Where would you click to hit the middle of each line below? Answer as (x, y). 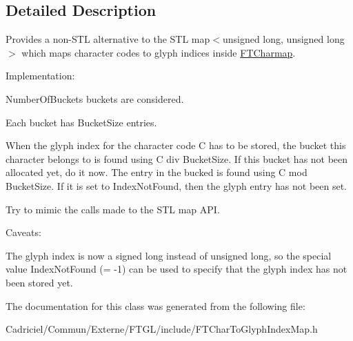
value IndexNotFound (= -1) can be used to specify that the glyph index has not (176, 269)
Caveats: (23, 232)
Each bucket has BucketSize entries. (81, 122)
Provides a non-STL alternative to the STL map (108, 39)
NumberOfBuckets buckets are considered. (95, 98)
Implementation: (40, 76)
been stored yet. (39, 282)
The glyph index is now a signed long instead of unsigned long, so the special (169, 255)
